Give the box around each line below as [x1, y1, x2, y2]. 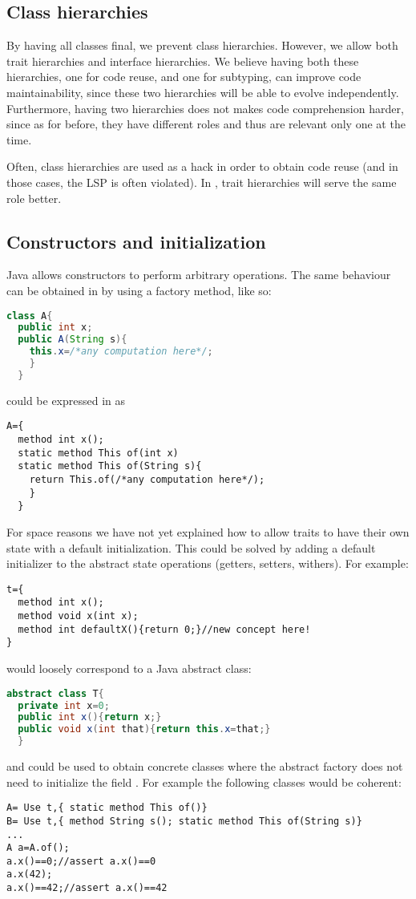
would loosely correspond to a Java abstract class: [6, 660, 252, 677]
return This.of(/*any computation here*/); [29, 474, 265, 485]
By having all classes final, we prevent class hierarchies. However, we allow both [6, 37, 398, 54]
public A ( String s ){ [18, 334, 127, 346]
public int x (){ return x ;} [18, 711, 162, 723]
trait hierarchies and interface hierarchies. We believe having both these [6, 52, 359, 69]
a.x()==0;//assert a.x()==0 [6, 855, 156, 867]
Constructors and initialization [6, 229, 266, 253]
